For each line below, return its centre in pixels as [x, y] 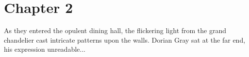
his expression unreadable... [45, 49]
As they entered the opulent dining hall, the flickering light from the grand [115, 30]
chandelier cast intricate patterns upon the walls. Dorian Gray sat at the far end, [125, 40]
